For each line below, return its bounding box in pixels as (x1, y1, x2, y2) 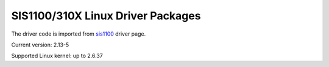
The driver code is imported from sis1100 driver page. (11, 30, 146, 37)
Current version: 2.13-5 (11, 41, 69, 48)
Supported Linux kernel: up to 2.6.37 (11, 52, 103, 60)
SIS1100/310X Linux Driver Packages (11, 9, 201, 22)
